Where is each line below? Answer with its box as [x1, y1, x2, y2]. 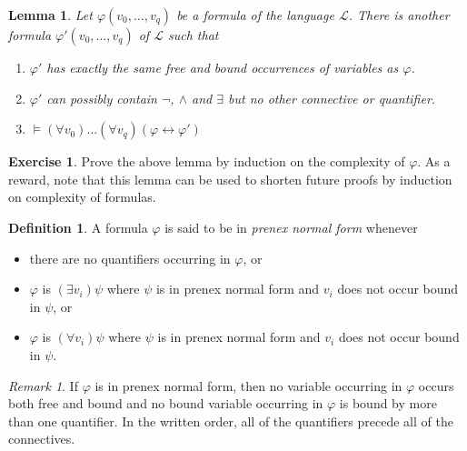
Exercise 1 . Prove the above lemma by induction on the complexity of [8, 152, 405, 171]
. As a [417, 152, 451, 171]
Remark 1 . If [8, 376, 78, 395]
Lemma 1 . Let [8, 5, 93, 24]
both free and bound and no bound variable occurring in [8, 394, 323, 413]
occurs [418, 376, 454, 395]
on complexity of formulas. [8, 187, 156, 206]
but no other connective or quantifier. [228, 88, 436, 107]
